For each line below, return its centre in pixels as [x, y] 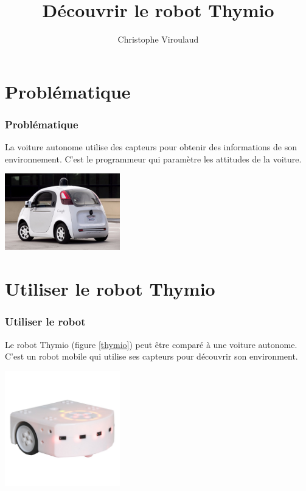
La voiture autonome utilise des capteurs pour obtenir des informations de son [151, 147]
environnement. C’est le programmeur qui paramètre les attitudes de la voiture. [153, 158]
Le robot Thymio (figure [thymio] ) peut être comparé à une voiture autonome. [151, 344]
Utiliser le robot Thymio [110, 289]
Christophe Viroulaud [158, 39]
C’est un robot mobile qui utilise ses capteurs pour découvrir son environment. [151, 356]
